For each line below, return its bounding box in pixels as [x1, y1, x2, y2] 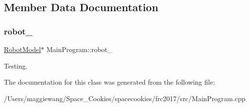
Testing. [4, 60, 28, 71]
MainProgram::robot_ [46, 44, 113, 54]
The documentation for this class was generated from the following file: [4, 77, 215, 87]
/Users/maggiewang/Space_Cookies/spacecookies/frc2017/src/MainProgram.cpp [4, 93, 246, 103]
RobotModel [4, 44, 41, 54]
